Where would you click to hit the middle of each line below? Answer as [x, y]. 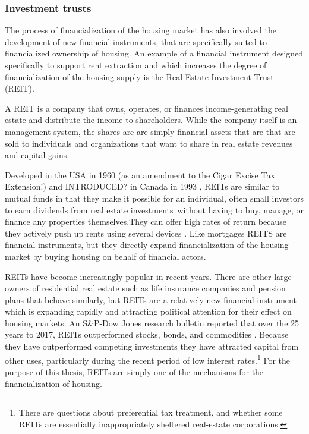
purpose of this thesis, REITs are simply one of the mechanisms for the [134, 371]
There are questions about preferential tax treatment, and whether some [151, 412]
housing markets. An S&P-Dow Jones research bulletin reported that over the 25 [152, 323]
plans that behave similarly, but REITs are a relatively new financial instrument [151, 299]
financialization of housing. [53, 383]
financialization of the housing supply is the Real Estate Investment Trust [139, 76]
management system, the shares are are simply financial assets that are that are [150, 131]
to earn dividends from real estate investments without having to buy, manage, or [154, 210]
